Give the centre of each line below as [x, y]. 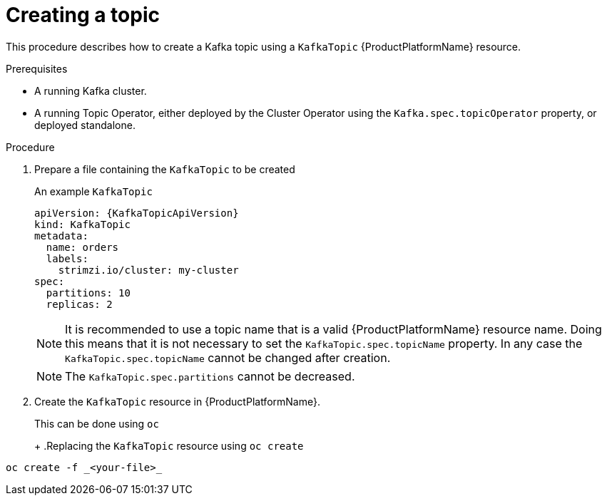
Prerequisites [37, 68]
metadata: [61, 236]
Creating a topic [83, 15]
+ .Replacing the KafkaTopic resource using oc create [169, 445]
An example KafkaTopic [93, 191]
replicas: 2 [79, 304]
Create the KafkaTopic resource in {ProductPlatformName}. [177, 401]
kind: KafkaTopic [82, 224]
